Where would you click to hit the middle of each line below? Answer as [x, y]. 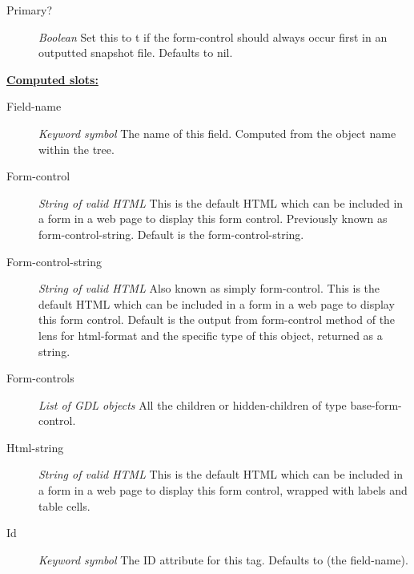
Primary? [30, 10]
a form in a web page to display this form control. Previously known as [213, 218]
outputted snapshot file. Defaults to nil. [136, 53]
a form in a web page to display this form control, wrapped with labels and [223, 490]
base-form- [376, 404]
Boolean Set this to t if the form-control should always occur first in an [213, 36]
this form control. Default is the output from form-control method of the [217, 319]
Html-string [35, 447]
